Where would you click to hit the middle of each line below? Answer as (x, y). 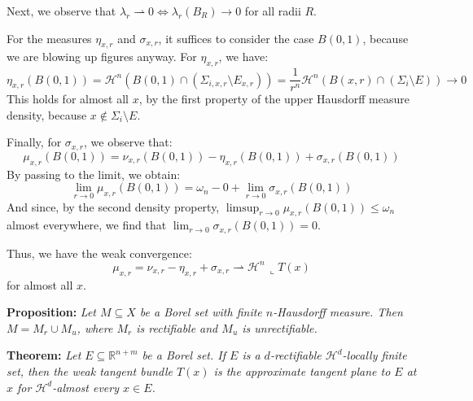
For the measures (49, 38)
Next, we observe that (61, 11)
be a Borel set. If (184, 355)
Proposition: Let (51, 312)
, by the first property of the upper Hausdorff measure (274, 99)
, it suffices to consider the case (236, 38)
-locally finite (374, 355)
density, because (47, 114)
